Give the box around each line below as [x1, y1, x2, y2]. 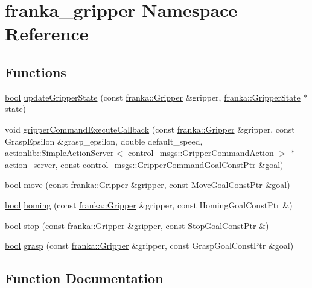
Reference [5, 21, 89, 46]
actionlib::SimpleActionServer [5, 146, 114, 159]
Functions [5, 62, 66, 81]
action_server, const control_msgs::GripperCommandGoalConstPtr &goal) [5, 158, 284, 171]
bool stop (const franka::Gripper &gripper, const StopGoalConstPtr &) [5, 219, 269, 231]
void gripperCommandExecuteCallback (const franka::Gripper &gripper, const [5, 122, 295, 135]
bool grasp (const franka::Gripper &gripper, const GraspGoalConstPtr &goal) [5, 239, 294, 252]
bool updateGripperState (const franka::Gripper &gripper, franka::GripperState [5, 90, 301, 103]
